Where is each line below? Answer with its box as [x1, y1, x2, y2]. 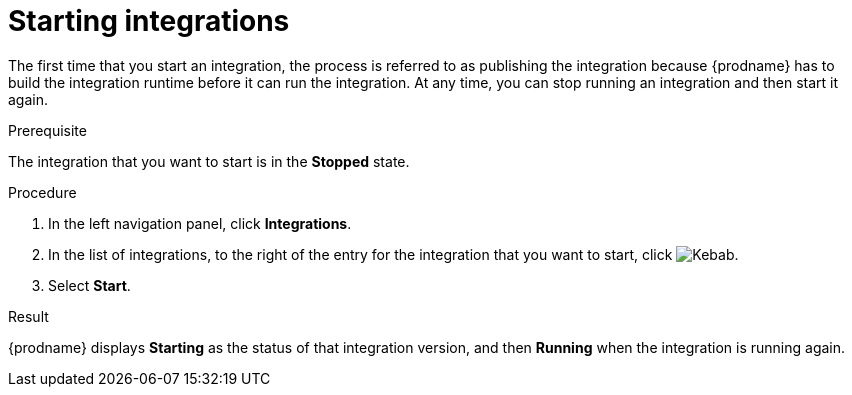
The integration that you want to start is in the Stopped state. [8, 152, 410, 170]
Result [8, 307, 49, 325]
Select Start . [48, 276, 131, 294]
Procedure [8, 183, 77, 201]
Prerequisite [8, 121, 87, 139]
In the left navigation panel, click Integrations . [48, 214, 352, 232]
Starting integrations [8, 4, 290, 38]
